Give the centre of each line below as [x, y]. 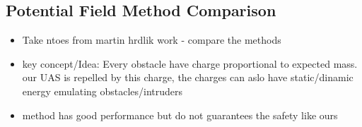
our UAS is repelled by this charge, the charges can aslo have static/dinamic [188, 77]
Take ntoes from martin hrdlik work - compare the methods [152, 40]
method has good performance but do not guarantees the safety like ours [180, 115]
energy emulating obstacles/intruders [103, 91]
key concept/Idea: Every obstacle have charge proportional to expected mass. [190, 63]
